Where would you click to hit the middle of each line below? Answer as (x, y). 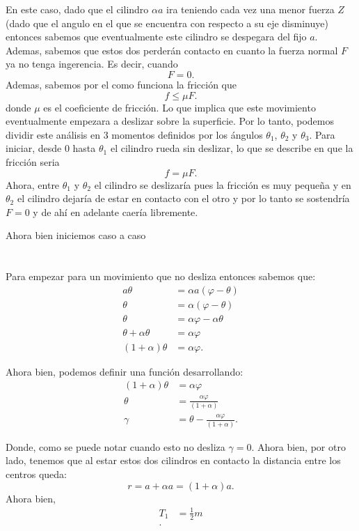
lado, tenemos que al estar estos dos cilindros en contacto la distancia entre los (173, 460)
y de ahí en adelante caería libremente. (115, 211)
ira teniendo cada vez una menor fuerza (250, 9)
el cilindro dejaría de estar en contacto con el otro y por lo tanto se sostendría (183, 198)
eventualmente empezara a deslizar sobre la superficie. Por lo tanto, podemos (170, 121)
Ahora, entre (33, 184)
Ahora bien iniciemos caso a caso (76, 235)
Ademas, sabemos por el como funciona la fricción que (121, 84)
